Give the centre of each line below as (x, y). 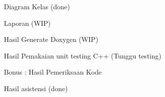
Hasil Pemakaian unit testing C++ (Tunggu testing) (83, 55)
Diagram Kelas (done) (37, 6)
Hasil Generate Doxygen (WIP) (51, 39)
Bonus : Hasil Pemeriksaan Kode (53, 72)
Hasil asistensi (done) (36, 88)
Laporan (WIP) (27, 23)
